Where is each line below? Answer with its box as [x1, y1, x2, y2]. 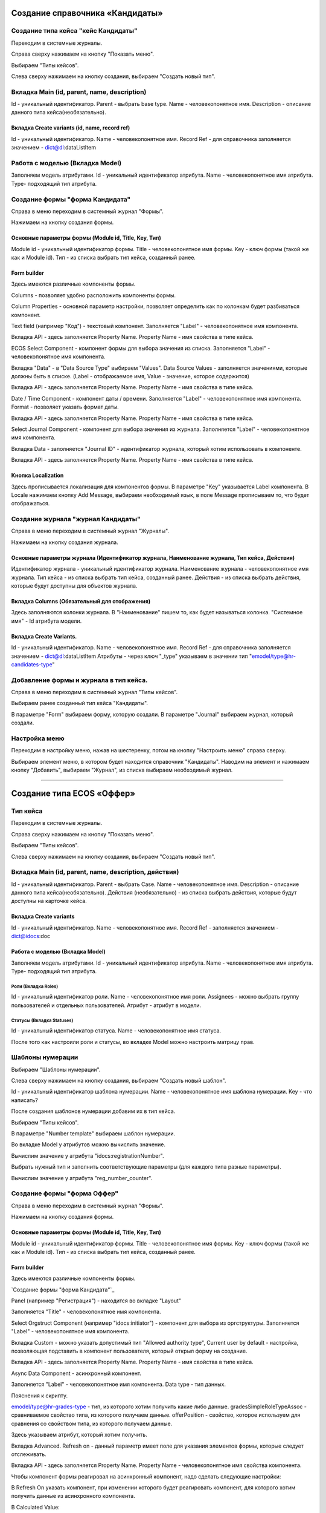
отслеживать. [11, 1450, 46, 1458]
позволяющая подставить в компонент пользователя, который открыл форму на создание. [11, 1347, 248, 1355]
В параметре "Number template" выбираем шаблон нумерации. [11, 1130, 176, 1137]
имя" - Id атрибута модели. [11, 617, 82, 625]
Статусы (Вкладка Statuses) [11, 1017, 74, 1023]
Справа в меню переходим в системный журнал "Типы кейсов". [11, 689, 178, 696]
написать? [11, 1096, 39, 1104]
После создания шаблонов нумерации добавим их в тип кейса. [11, 1108, 176, 1115]
